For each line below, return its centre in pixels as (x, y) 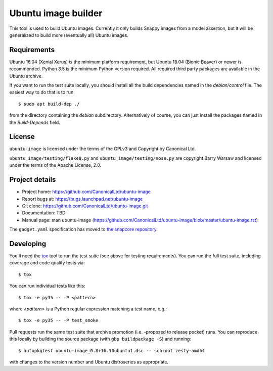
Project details (33, 180)
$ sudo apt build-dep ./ (49, 104)
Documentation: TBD (44, 213)
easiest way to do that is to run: (42, 92)
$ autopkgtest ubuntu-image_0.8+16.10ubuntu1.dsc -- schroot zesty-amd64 (112, 351)
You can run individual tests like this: (47, 286)
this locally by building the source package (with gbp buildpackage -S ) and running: (100, 339)
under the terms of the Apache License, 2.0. (55, 165)
